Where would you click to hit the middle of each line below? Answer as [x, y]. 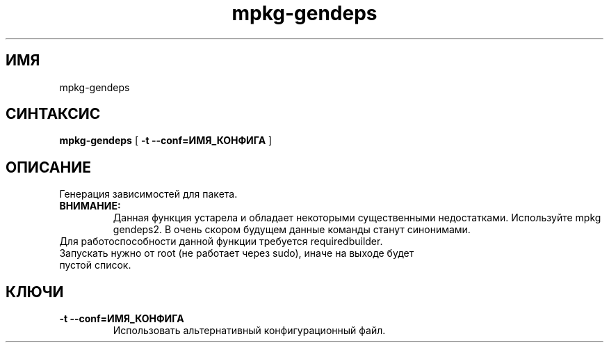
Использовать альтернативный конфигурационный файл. [249, 331]
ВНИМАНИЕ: [90, 206]
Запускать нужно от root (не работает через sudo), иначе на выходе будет [237, 253]
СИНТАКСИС [53, 114]
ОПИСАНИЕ [48, 167]
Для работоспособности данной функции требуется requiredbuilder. [221, 242]
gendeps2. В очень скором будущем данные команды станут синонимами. [292, 230]
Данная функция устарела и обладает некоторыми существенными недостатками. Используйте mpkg [357, 218]
